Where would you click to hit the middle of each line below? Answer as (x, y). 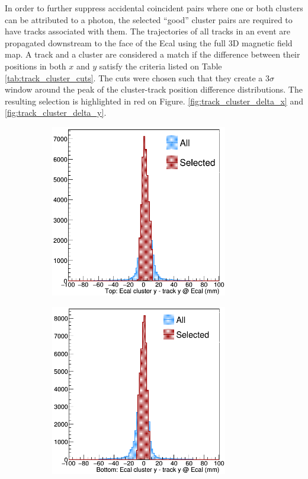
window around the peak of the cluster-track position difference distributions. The (154, 89)
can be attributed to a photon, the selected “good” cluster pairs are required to (149, 19)
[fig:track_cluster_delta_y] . (56, 112)
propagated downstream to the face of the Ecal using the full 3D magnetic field (149, 42)
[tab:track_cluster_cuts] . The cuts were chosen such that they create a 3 (137, 77)
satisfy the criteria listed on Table (161, 66)
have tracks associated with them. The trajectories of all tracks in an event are (147, 31)
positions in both (36, 66)
